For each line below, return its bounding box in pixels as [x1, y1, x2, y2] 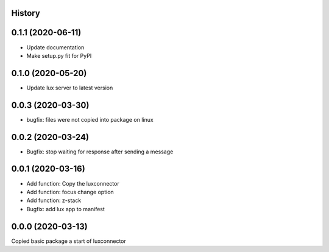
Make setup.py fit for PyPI [26, 52, 92, 59]
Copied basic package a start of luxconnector [11, 237, 126, 245]
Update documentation [26, 43, 85, 51]
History [11, 8, 41, 18]
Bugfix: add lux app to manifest [26, 205, 105, 212]
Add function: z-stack [26, 197, 82, 204]
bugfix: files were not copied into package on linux [26, 116, 154, 123]
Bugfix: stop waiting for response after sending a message [26, 148, 174, 155]
